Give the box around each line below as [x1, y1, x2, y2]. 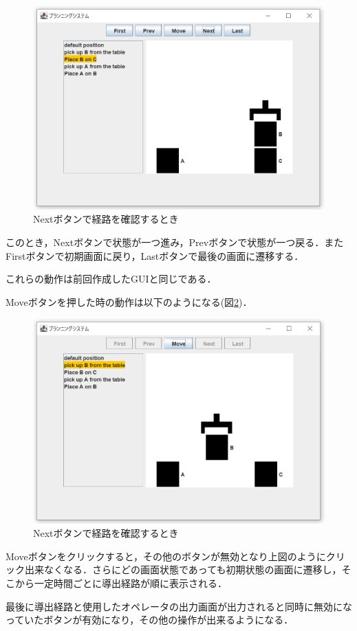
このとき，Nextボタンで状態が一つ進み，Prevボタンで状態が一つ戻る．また [6, 235, 344, 250]
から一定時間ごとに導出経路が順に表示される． [14, 576, 227, 590]
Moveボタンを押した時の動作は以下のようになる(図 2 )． [6, 294, 252, 309]
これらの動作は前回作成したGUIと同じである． [6, 272, 217, 286]
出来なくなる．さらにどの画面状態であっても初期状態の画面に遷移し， [24, 562, 342, 577]
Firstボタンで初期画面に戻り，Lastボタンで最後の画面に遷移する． [6, 248, 304, 263]
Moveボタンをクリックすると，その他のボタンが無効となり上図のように [6, 549, 326, 563]
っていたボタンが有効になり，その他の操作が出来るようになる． [6, 612, 294, 627]
